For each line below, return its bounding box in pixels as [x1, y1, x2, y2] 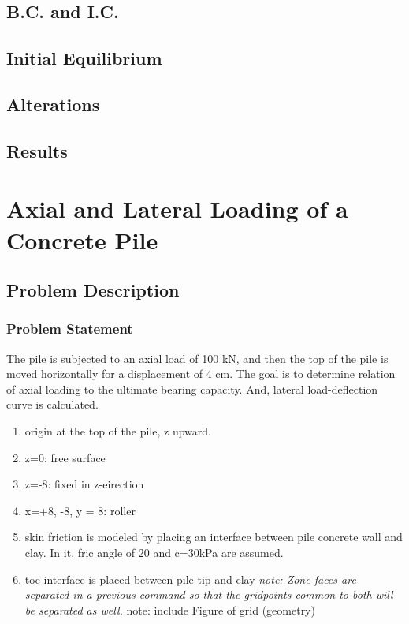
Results [6, 138, 68, 163]
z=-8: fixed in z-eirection [24, 476, 144, 492]
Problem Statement [6, 319, 133, 338]
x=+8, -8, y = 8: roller [24, 502, 136, 518]
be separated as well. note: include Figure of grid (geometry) [24, 601, 315, 618]
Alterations [6, 92, 100, 116]
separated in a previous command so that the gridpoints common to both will [24, 586, 393, 603]
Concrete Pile [6, 223, 158, 256]
